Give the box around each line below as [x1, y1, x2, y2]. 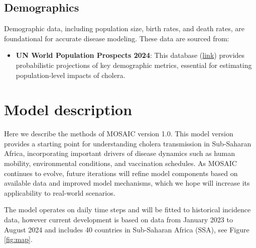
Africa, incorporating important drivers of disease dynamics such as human [4, 148, 235, 158]
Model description [4, 99, 133, 120]
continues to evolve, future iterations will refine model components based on [4, 168, 238, 178]
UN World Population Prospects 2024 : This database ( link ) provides [16, 50, 245, 60]
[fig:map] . [4, 234, 33, 244]
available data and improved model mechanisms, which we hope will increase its [4, 178, 250, 188]
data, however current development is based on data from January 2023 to [4, 214, 233, 225]
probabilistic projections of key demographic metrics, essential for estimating [16, 59, 252, 70]
